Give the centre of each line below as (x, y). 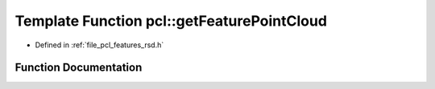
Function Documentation (79, 68)
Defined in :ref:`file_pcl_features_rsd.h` (99, 45)
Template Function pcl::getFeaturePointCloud (171, 21)
